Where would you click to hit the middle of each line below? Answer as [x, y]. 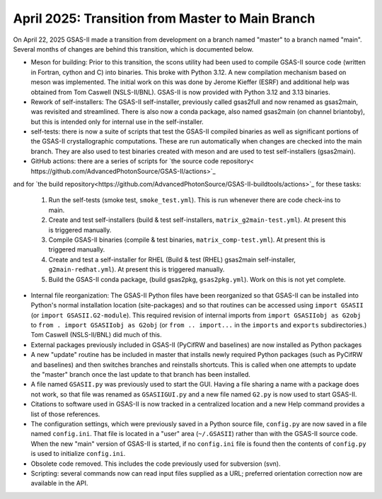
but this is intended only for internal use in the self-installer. [117, 122]
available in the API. [59, 483]
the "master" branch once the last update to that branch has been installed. [141, 375]
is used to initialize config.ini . [78, 454]
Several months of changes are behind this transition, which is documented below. [133, 49]
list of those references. [65, 414]
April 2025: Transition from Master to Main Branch [164, 18]
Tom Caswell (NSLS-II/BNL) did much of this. [96, 335]
